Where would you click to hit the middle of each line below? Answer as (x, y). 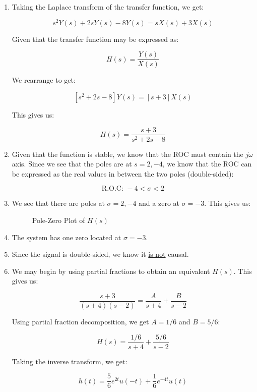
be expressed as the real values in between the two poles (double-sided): (123, 173)
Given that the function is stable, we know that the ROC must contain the (127, 154)
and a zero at (159, 203)
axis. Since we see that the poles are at (72, 164)
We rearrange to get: (44, 80)
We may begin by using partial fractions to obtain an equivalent (111, 271)
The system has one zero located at (67, 237)
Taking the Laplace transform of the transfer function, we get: (108, 7)
